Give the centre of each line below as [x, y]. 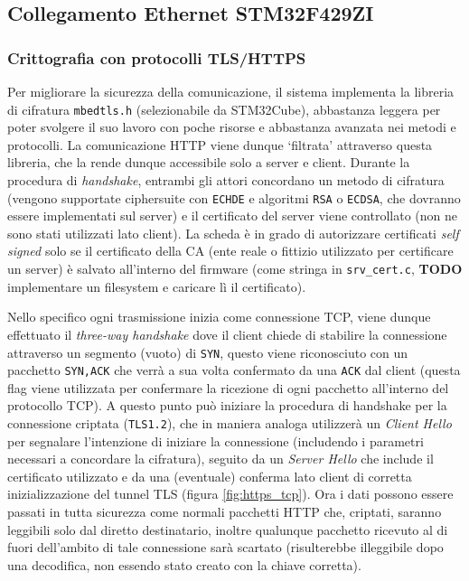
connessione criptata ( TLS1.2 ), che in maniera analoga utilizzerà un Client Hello [230, 423]
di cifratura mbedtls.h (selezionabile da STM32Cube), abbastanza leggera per [224, 109]
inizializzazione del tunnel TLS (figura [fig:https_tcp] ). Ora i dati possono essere [230, 494]
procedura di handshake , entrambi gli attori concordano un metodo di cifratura [226, 180]
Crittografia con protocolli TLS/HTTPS [157, 57]
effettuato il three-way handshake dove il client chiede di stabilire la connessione [227, 334]
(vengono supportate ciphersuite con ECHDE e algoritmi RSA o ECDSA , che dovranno [234, 197]
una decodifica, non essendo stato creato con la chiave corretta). [184, 564]
